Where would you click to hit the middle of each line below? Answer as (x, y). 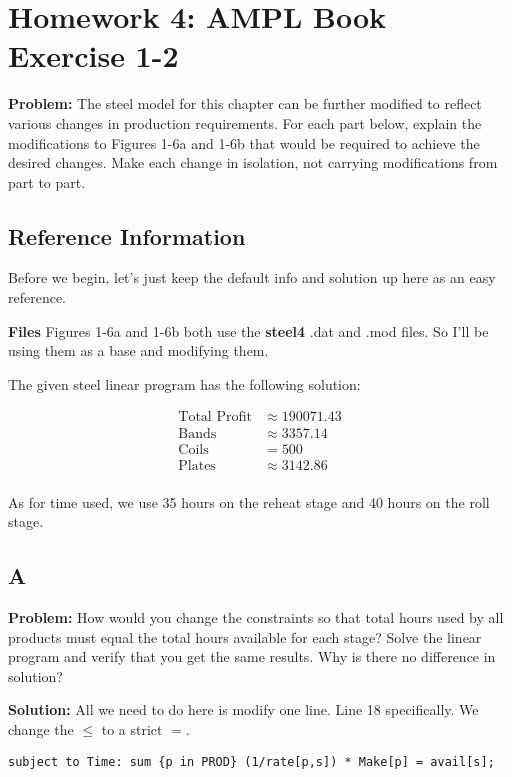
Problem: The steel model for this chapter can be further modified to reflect (245, 103)
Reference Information (127, 235)
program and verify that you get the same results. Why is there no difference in (252, 656)
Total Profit (215, 417)
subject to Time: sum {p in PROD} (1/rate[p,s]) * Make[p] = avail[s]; (251, 761)
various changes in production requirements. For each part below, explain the (245, 122)
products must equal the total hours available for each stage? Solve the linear (245, 636)
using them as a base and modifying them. (138, 350)
